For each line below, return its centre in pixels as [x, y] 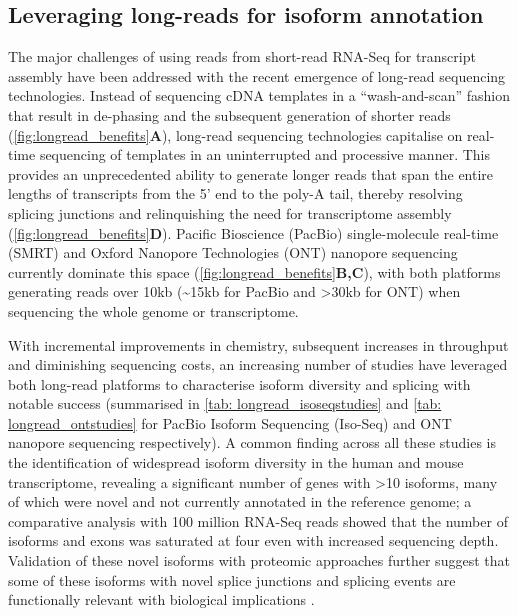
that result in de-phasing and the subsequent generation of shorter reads [229, 114]
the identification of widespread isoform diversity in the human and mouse [236, 462]
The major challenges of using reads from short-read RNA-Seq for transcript [242, 56]
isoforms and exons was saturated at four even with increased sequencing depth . [253, 540]
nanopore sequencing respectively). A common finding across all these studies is [252, 442]
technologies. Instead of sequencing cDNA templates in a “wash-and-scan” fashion [259, 95]
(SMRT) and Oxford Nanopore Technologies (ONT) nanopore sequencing [233, 252]
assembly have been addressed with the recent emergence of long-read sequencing [257, 75]
